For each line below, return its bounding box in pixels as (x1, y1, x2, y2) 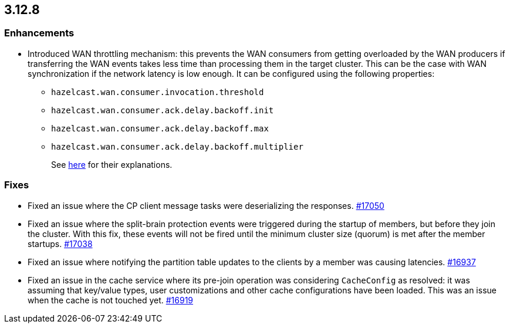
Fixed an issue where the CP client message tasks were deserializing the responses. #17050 (28, 200, 384, 211)
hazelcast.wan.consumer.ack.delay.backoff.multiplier (51, 141, 303, 151)
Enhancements (4, 27, 75, 39)
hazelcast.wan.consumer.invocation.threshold (51, 87, 264, 97)
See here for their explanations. (51, 159, 173, 170)
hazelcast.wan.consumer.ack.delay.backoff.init (51, 105, 274, 115)
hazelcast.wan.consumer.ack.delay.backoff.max (51, 123, 269, 133)
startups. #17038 (28, 238, 93, 249)
